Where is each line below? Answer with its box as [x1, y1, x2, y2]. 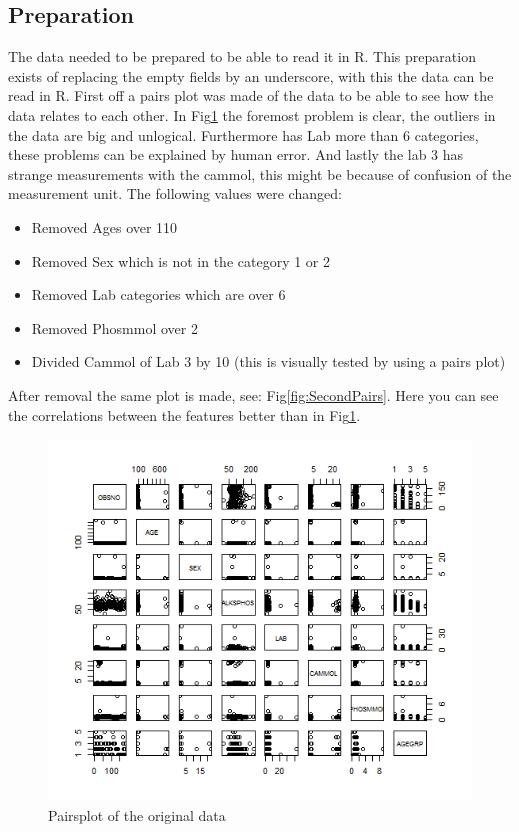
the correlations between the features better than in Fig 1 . [8, 404, 361, 425]
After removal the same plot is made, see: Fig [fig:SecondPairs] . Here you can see [8, 384, 499, 405]
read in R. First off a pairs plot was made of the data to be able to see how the [8, 85, 494, 106]
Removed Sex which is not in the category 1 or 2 [31, 250, 330, 271]
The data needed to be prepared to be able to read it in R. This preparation [8, 46, 476, 67]
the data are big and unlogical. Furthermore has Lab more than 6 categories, [8, 124, 479, 145]
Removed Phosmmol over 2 [31, 317, 198, 338]
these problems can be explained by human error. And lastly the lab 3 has [8, 144, 464, 165]
